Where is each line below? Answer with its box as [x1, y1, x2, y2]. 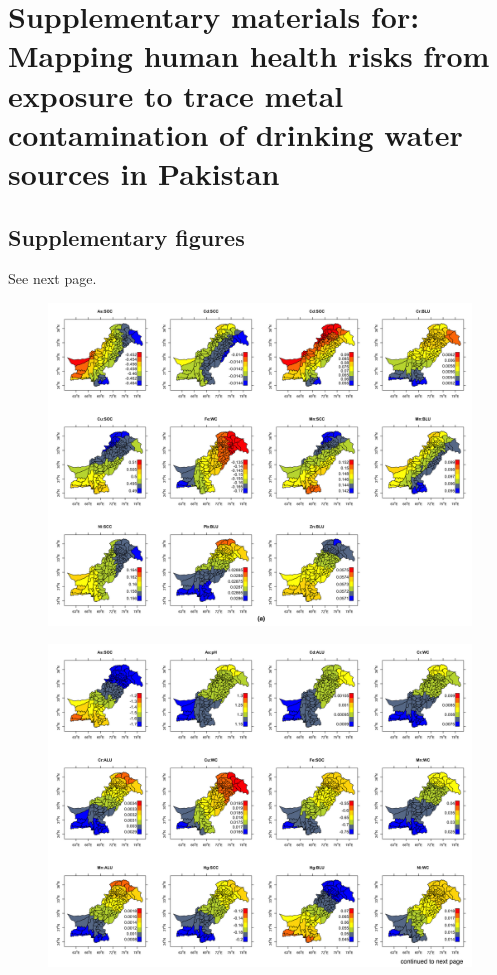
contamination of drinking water [8, 113, 463, 154]
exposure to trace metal [8, 74, 344, 115]
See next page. [8, 268, 97, 289]
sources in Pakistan [8, 152, 280, 193]
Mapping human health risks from [8, 35, 490, 76]
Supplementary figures [8, 221, 245, 252]
